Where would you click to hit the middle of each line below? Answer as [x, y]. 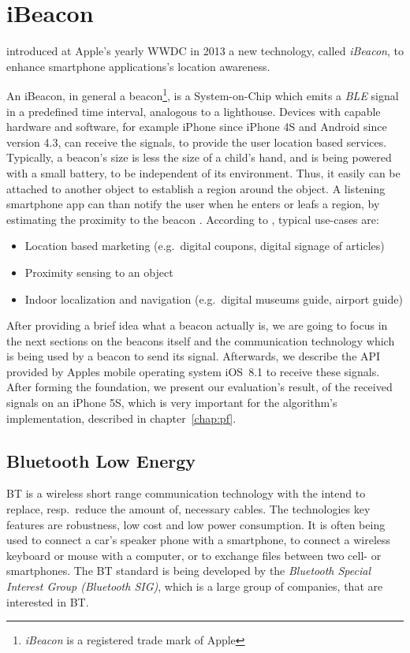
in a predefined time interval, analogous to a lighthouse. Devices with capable [194, 111]
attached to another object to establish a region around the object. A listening [196, 188]
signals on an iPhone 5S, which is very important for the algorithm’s [172, 403]
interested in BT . [48, 601]
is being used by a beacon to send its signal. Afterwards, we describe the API [194, 356]
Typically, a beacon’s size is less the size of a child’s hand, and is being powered [199, 157]
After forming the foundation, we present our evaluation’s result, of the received [199, 387]
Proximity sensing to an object [99, 272]
